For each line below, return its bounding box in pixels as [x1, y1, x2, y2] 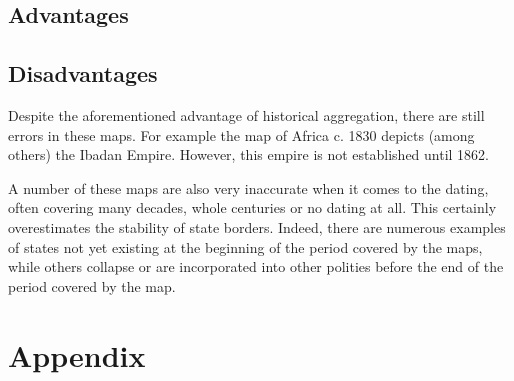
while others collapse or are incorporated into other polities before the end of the [8, 256, 504, 277]
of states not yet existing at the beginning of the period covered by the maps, [8, 236, 483, 257]
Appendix [8, 334, 146, 375]
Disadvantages [8, 58, 158, 89]
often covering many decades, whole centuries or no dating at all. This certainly [8, 197, 497, 218]
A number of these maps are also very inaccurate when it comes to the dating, [8, 177, 489, 198]
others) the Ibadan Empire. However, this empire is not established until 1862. [8, 144, 490, 165]
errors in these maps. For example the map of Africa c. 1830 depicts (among [8, 124, 475, 145]
